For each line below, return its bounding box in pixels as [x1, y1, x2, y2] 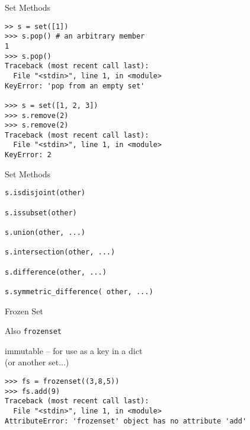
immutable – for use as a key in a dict [5, 344, 143, 356]
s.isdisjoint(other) [5, 189, 86, 198]
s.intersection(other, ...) [5, 248, 116, 257]
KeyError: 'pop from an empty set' [5, 81, 145, 90]
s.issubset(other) [5, 208, 77, 217]
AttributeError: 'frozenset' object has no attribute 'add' [5, 416, 247, 425]
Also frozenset [5, 324, 62, 337]
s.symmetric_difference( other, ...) [5, 287, 153, 296]
